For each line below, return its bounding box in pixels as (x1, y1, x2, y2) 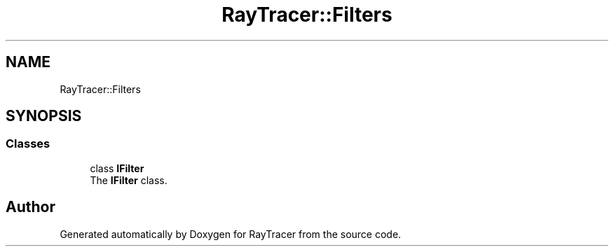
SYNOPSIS (6, 107, 82, 125)
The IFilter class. (90, 174, 168, 186)
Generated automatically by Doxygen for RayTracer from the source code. (60, 227, 402, 240)
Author (6, 198, 55, 216)
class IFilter (90, 162, 144, 174)
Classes (6, 136, 50, 151)
